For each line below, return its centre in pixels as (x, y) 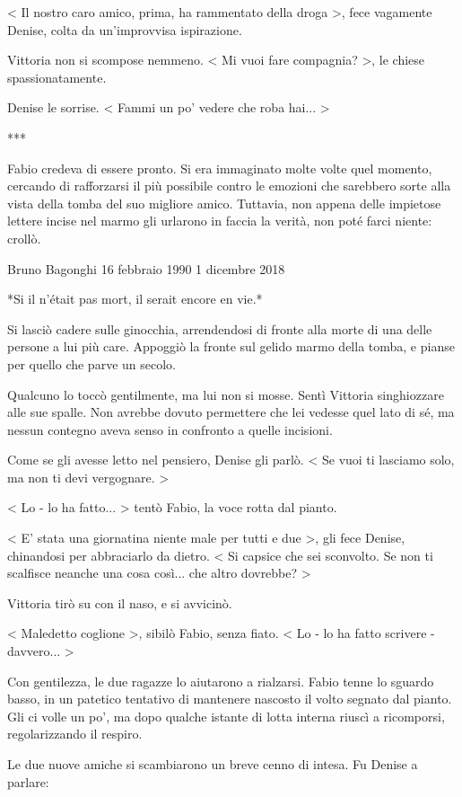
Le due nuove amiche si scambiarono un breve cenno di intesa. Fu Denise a (213, 764)
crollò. (24, 238)
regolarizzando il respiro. (75, 734)
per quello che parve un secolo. (92, 363)
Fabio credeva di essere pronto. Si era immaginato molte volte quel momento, (220, 168)
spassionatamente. (57, 77)
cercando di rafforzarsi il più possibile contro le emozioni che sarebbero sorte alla (229, 186)
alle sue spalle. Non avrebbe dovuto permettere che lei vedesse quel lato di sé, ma (231, 412)
